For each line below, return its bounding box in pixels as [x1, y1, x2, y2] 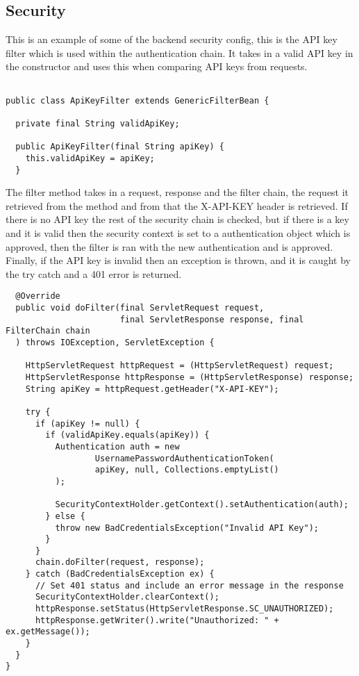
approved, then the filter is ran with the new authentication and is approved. [6, 239, 333, 254]
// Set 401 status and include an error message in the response [35, 580, 344, 591]
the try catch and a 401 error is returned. [6, 266, 182, 281]
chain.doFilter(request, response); [35, 557, 205, 568]
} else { [45, 511, 85, 521]
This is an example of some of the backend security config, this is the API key [6, 32, 337, 47]
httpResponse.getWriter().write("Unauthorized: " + [35, 615, 279, 625]
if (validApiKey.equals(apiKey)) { [45, 430, 210, 440]
